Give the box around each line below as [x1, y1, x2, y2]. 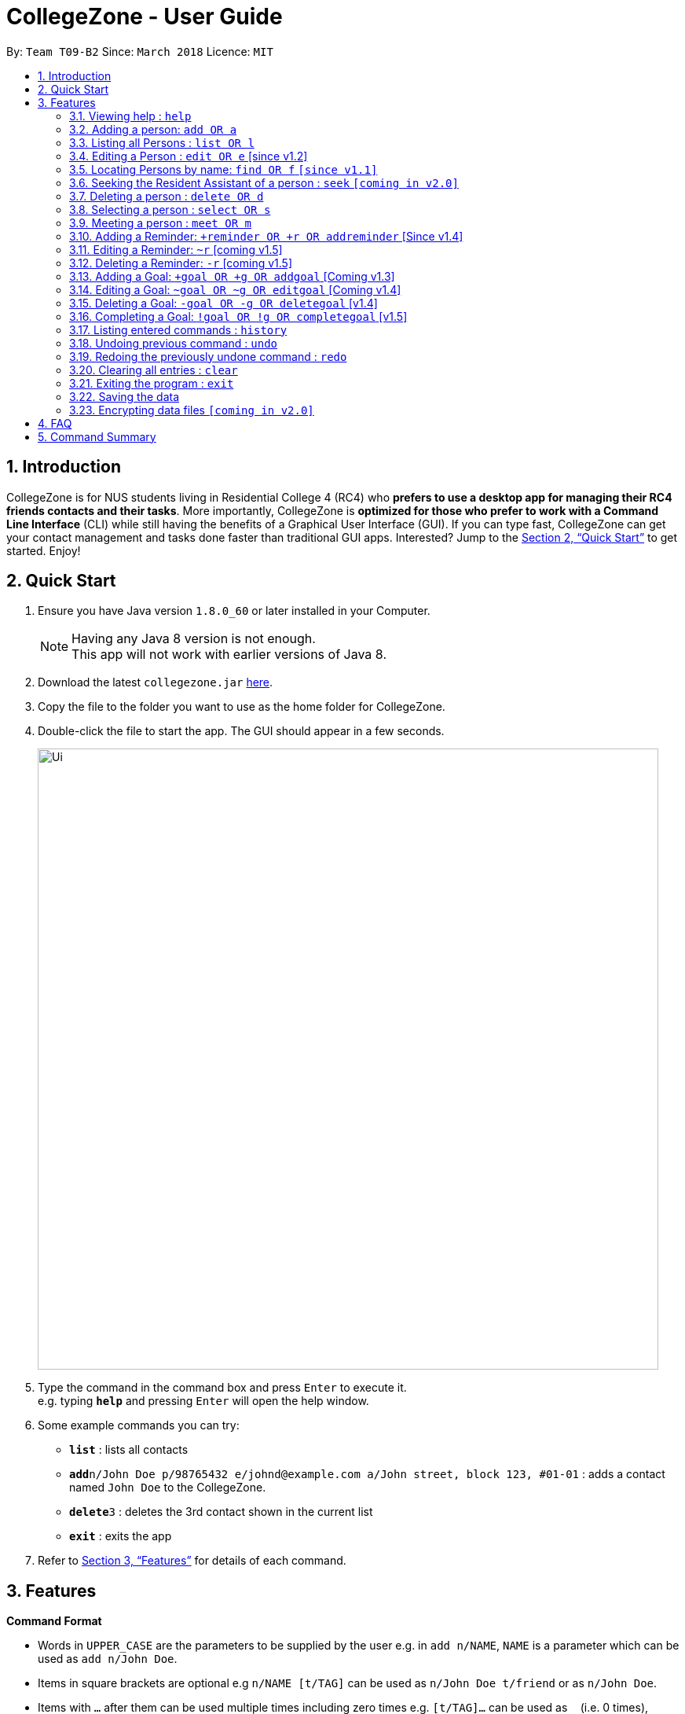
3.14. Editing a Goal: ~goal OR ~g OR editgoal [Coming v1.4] [69, 282, 401, 296]
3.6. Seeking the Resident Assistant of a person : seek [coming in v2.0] [69, 175, 459, 189]
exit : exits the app [69, 1529, 172, 1543]
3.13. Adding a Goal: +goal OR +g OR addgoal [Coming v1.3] [69, 269, 395, 283]
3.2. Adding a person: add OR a [69, 122, 237, 136]
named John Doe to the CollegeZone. [69, 1480, 266, 1495]
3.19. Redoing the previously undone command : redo [69, 349, 347, 363]
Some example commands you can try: [38, 1418, 240, 1433]
